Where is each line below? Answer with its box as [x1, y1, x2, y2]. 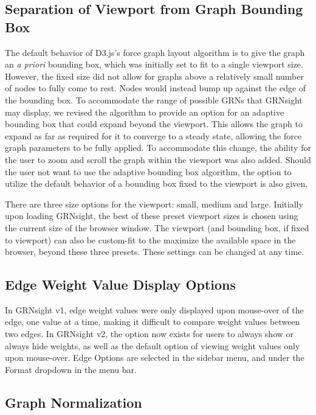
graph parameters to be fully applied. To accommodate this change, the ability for [5, 141, 311, 154]
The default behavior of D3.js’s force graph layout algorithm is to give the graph [5, 46, 305, 58]
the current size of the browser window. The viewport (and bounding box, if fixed [5, 221, 309, 234]
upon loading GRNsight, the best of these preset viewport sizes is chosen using [5, 209, 298, 222]
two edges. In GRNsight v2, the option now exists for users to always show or [5, 327, 294, 340]
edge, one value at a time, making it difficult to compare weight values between [5, 315, 300, 328]
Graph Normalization [5, 392, 142, 411]
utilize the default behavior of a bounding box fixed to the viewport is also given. [5, 177, 308, 190]
